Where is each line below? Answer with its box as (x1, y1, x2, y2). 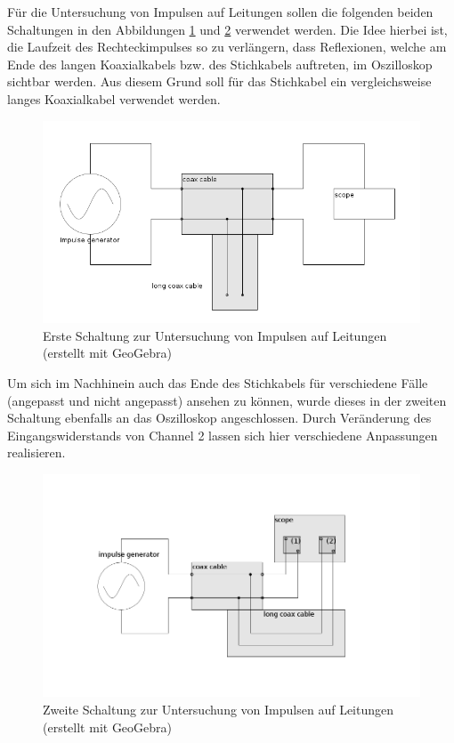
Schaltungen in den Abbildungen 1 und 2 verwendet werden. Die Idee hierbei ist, (7, 20, 448, 38)
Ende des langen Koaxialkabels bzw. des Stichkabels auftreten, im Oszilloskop (7, 54, 433, 73)
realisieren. (7, 443, 66, 462)
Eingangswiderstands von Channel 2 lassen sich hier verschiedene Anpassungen (7, 425, 438, 444)
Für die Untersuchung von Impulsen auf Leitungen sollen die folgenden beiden (7, 3, 434, 20)
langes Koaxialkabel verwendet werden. (7, 89, 221, 108)
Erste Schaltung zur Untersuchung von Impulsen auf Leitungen (43, 326, 387, 344)
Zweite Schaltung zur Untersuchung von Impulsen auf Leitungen (43, 700, 394, 719)
